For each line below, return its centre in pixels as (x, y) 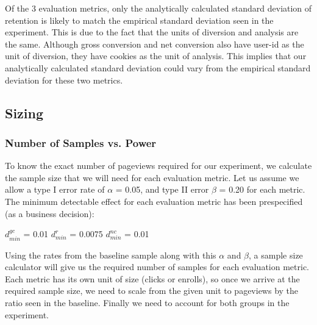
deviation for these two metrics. (64, 80)
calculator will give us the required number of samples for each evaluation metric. (157, 267)
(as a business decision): (50, 213)
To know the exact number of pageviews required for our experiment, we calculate (158, 166)
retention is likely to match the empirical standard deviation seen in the (139, 20)
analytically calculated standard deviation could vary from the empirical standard (158, 67)
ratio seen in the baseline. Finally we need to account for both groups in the (147, 302)
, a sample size (276, 255)
